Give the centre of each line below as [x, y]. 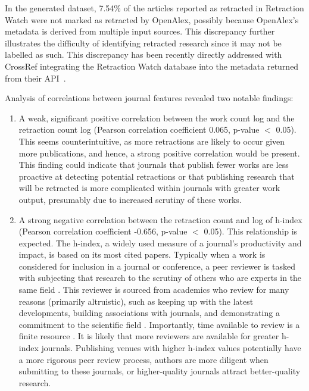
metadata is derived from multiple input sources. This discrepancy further [140, 31]
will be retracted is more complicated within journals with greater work [149, 188]
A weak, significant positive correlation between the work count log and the [157, 118]
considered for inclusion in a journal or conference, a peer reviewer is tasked [157, 266]
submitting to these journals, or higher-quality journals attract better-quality [160, 371]
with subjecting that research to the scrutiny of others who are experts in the [160, 278]
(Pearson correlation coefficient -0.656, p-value [103, 231]
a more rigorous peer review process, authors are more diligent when [143, 359]
